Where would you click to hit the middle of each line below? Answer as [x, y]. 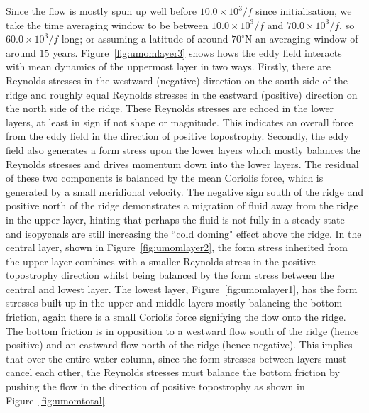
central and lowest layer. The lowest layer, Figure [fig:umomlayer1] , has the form [182, 288]
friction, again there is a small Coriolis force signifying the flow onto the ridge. [176, 317]
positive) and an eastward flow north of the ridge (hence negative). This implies [179, 345]
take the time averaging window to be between [107, 24]
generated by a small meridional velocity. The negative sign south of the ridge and [184, 191]
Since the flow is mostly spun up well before [101, 11]
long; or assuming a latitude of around [145, 39]
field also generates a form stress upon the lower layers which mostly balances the [183, 149]
